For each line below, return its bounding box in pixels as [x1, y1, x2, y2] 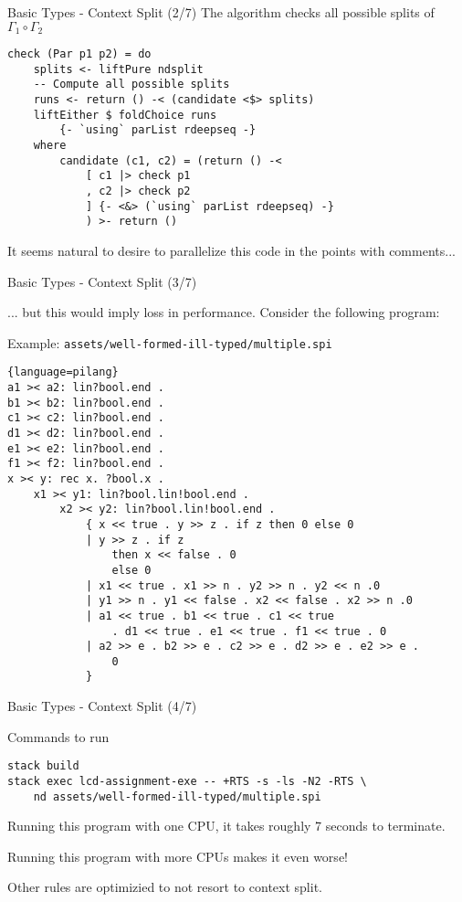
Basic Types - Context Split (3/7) [7, 271, 197, 291]
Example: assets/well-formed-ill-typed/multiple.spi [7, 333, 332, 352]
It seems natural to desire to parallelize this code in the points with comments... [7, 240, 456, 260]
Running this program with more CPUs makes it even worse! [7, 846, 348, 865]
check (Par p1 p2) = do [7, 48, 152, 61]
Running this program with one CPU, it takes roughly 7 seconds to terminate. [7, 816, 446, 835]
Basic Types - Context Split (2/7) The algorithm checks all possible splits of [7, 3, 435, 21]
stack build [7, 759, 79, 773]
